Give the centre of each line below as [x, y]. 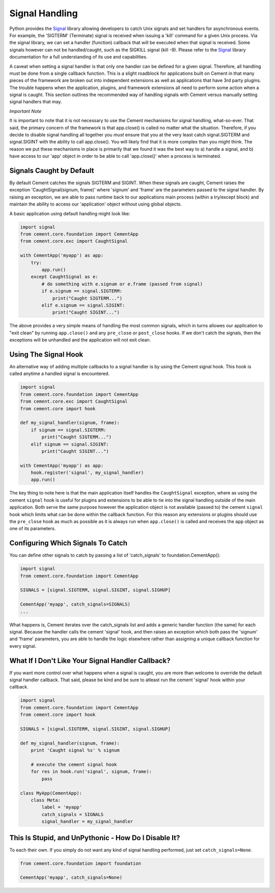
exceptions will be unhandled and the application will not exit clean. [80, 340]
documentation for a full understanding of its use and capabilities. [78, 57]
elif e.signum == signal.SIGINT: [83, 305]
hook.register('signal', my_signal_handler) [87, 473]
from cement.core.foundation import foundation [80, 863]
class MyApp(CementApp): [51, 793]
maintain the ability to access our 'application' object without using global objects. [95, 204]
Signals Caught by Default [52, 171]
